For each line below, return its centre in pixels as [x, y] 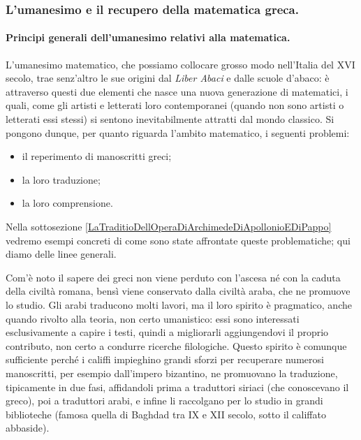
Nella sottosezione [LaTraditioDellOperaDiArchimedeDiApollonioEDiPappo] [169, 226]
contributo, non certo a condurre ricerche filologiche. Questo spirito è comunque [176, 345]
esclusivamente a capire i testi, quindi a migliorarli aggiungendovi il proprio [167, 332]
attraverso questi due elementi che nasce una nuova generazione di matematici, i [177, 91]
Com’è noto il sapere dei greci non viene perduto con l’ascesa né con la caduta [173, 277]
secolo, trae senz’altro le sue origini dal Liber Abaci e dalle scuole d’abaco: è [168, 78]
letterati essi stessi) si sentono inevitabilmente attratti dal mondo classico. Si [170, 119]
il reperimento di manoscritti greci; [97, 156]
